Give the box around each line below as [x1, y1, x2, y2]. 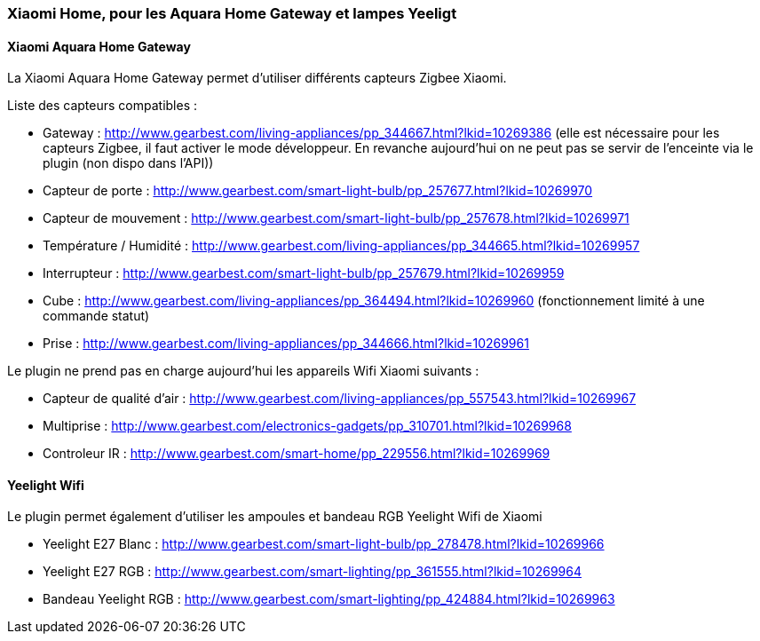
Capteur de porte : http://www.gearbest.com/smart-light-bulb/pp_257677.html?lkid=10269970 [43, 183, 593, 199]
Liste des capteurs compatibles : [7, 98, 198, 114]
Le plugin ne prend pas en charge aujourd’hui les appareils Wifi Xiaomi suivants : [7, 363, 479, 379]
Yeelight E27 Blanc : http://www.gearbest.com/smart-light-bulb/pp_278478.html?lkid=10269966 [43, 536, 605, 552]
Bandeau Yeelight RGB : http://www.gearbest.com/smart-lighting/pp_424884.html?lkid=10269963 [43, 591, 615, 607]
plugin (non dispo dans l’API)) [43, 155, 214, 171]
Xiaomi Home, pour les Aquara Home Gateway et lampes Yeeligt [7, 4, 457, 22]
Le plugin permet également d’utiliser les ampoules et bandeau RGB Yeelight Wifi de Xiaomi [7, 509, 542, 525]
